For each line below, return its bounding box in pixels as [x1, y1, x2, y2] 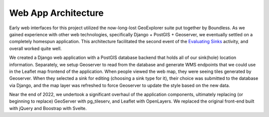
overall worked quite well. [9, 45, 62, 52]
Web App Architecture [9, 7, 104, 18]
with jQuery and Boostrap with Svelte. [9, 105, 87, 111]
